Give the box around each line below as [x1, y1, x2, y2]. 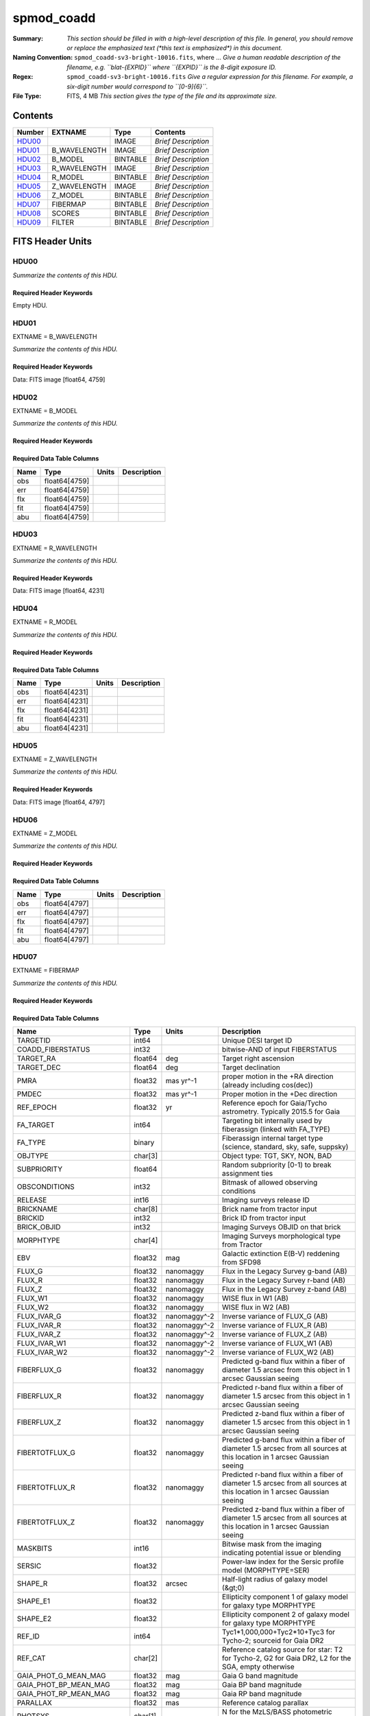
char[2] [134, 1654, 158, 1663]
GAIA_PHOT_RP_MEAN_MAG [16, 1689, 110, 1699]
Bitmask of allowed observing [221, 1178, 318, 1187]
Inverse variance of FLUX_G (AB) [221, 1312, 328, 1321]
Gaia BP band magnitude [221, 1680, 302, 1690]
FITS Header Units [12, 235, 92, 247]
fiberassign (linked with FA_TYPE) [221, 1124, 330, 1134]
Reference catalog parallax [221, 1698, 309, 1708]
